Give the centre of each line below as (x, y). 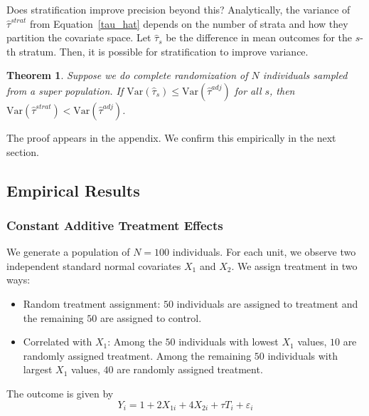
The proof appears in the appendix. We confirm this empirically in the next (171, 137)
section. (23, 151)
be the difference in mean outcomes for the (259, 37)
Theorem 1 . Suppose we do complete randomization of (127, 75)
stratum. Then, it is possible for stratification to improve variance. (164, 51)
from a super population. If (65, 90)
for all (248, 90)
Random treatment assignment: (92, 303)
